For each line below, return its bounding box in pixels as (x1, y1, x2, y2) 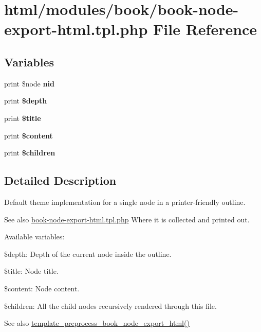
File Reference (153, 19, 257, 40)
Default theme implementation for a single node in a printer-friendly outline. (4, 196, 246, 207)
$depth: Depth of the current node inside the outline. (4, 248, 172, 259)
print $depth (4, 95, 47, 106)
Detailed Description (4, 172, 117, 188)
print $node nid (4, 78, 54, 89)
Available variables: (4, 231, 65, 242)
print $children (4, 147, 55, 158)
